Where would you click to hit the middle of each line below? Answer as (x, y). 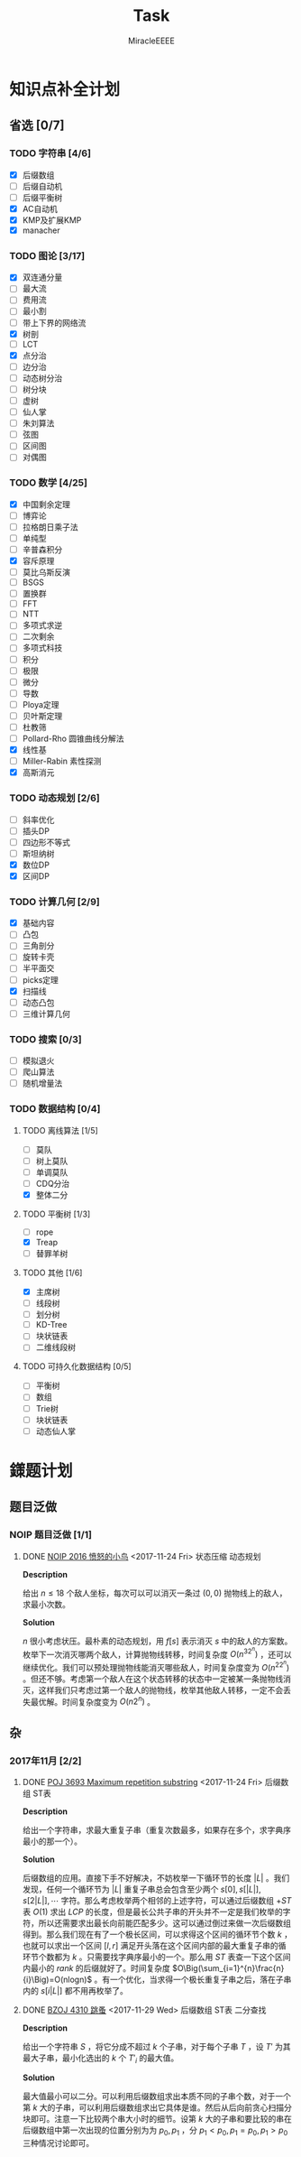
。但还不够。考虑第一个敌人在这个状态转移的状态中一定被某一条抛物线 (153, 1679)
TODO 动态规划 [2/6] (55, 798)
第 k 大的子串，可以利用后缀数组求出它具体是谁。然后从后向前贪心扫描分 (157, 2107)
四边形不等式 (46, 842)
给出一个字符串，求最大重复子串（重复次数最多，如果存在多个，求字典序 (156, 1830)
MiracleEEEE (151, 41)
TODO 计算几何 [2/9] (55, 902)
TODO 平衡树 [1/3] (56, 1214)
